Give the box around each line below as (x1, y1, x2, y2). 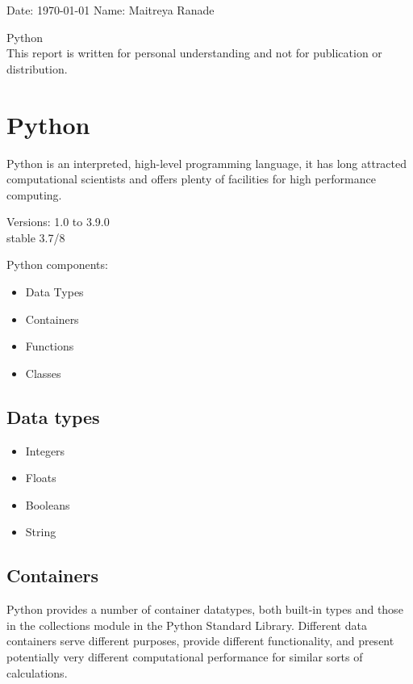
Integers (25, 442, 65, 459)
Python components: (6, 256, 108, 273)
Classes (25, 364, 61, 381)
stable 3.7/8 (6, 229, 65, 245)
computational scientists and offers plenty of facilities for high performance (6, 170, 376, 187)
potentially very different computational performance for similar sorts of (6, 648, 363, 665)
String (25, 523, 56, 540)
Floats (25, 469, 56, 486)
